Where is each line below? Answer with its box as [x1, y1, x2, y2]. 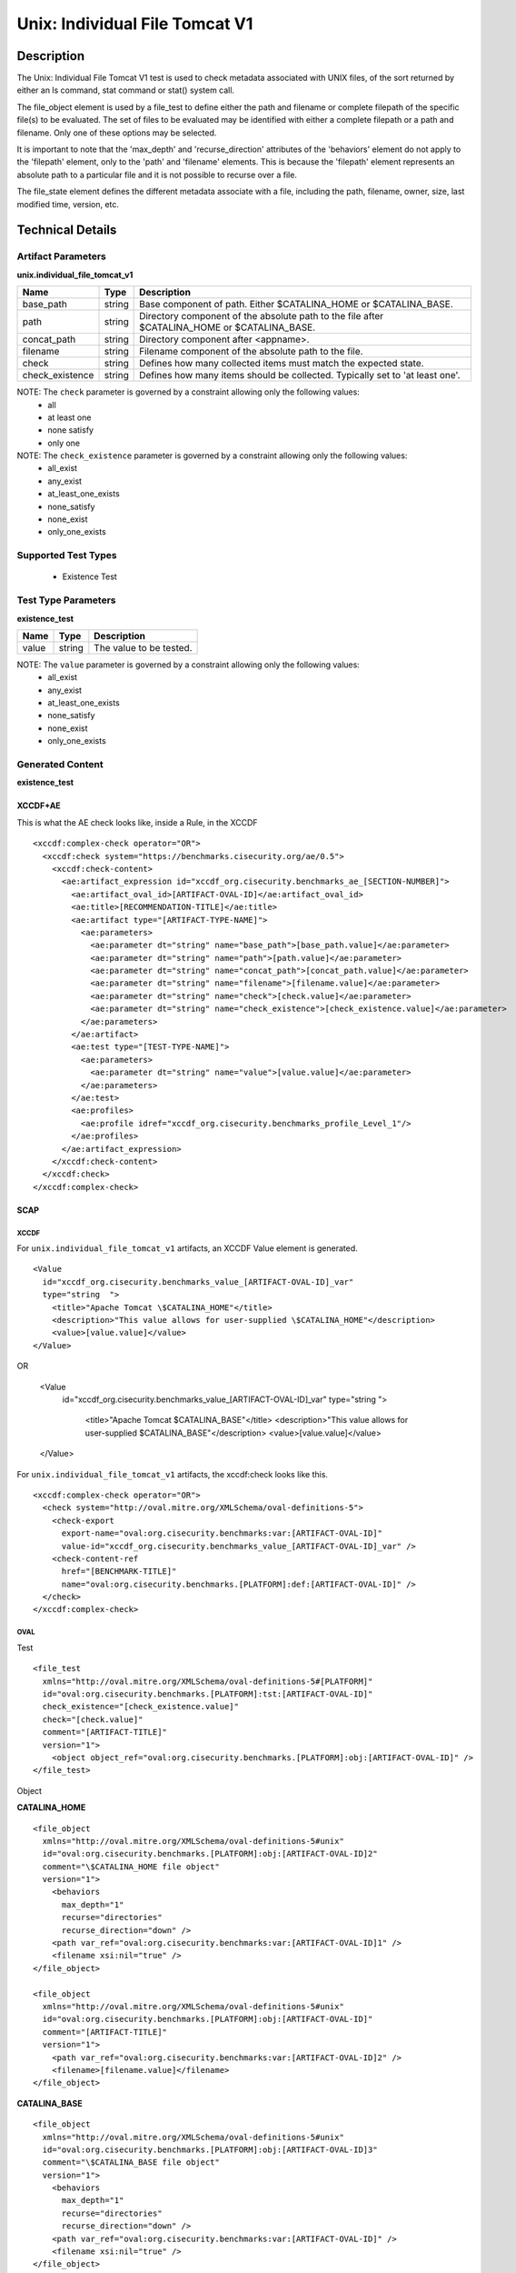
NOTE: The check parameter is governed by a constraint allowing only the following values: [16, 386, 361, 397]
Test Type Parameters [16, 594, 116, 606]
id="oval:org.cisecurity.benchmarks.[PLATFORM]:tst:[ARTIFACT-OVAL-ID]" [42, 1689, 373, 1699]
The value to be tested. [94, 641, 193, 654]
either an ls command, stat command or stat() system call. [16, 85, 235, 95]
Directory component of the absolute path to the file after [139, 310, 384, 323]
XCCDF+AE [16, 800, 61, 811]
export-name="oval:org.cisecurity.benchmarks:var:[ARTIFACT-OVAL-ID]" [61, 1528, 383, 1538]
